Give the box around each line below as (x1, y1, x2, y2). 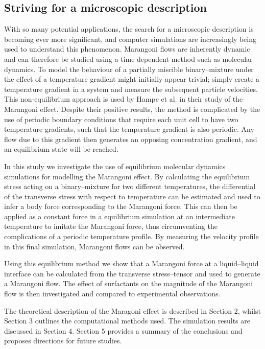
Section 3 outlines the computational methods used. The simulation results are (4, 315, 250, 326)
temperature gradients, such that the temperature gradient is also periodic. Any (4, 124, 254, 134)
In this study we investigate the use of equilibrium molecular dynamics (4, 160, 226, 171)
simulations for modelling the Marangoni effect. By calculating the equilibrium (4, 171, 250, 181)
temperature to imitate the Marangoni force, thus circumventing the (4, 221, 218, 231)
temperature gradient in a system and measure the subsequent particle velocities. (4, 83, 258, 94)
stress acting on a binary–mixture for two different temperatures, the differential (4, 181, 256, 192)
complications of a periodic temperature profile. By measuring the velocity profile (4, 231, 259, 242)
